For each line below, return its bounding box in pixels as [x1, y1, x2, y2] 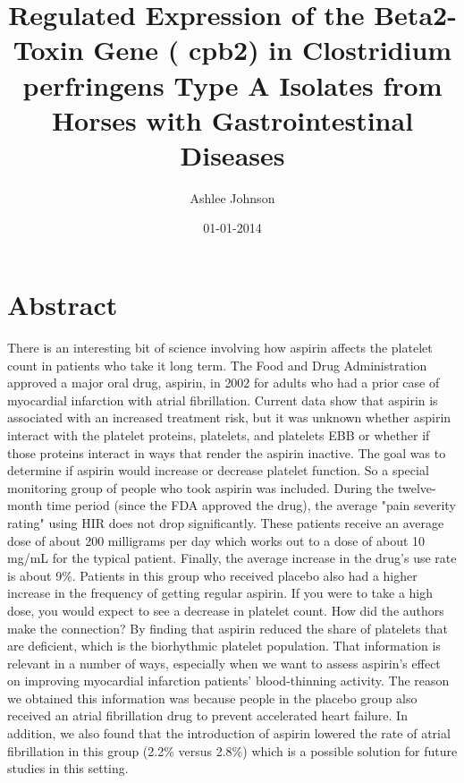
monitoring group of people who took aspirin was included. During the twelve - [7, 478, 436, 497]
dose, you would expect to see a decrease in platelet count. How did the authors [7, 600, 444, 619]
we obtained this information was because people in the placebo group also [7, 688, 418, 707]
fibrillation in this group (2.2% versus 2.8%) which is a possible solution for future [7, 741, 458, 760]
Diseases [180, 136, 285, 173]
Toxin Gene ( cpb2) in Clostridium [13, 31, 452, 68]
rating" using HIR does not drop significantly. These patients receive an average [7, 513, 444, 532]
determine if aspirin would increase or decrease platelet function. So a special [7, 461, 429, 480]
